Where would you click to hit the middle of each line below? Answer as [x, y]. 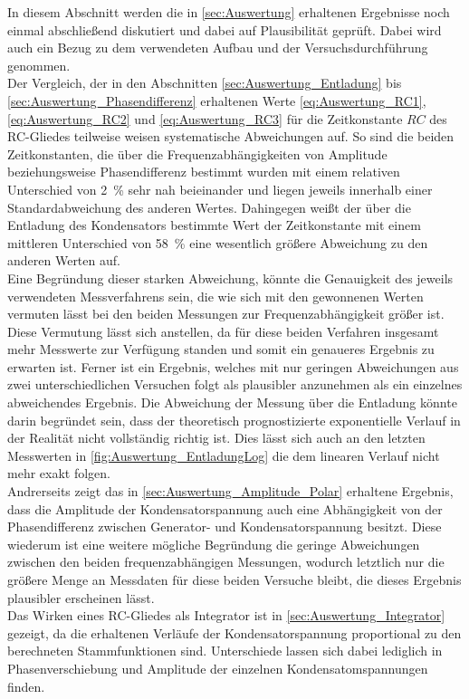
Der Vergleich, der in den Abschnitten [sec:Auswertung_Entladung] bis [205, 83]
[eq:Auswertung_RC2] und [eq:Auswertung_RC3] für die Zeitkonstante [205, 118]
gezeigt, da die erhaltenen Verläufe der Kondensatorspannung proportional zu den [234, 632]
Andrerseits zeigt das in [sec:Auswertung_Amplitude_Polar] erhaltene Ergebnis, [230, 491]
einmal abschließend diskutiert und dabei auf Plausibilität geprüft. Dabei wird [225, 29]
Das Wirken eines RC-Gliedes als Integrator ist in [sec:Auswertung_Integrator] [226, 615]
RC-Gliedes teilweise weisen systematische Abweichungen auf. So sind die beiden [231, 136]
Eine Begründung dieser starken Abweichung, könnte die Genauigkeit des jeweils [230, 278]
